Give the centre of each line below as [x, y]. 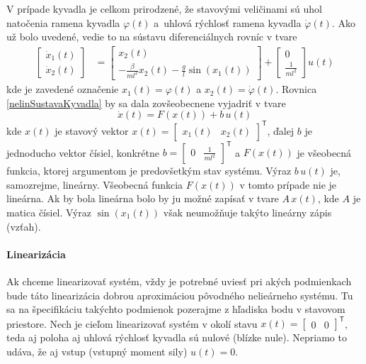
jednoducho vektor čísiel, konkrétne [83, 152]
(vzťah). [24, 226]
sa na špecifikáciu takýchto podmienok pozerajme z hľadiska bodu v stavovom [176, 309]
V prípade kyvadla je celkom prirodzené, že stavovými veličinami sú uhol [164, 9]
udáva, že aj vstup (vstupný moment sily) [97, 351]
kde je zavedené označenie [63, 89]
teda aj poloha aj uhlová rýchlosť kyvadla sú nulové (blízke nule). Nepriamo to [177, 337]
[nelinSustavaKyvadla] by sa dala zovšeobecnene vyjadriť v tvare [146, 103]
